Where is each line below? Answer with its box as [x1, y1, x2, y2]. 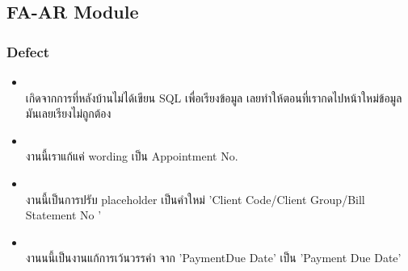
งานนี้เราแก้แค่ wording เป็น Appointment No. [25, 148, 238, 165]
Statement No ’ [25, 206, 102, 223]
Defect [6, 41, 50, 61]
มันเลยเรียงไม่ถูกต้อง [25, 105, 111, 122]
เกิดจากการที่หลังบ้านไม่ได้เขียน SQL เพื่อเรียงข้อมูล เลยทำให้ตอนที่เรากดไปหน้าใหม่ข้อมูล [25, 89, 402, 106]
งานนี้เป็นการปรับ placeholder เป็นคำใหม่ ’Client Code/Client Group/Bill [25, 190, 365, 207]
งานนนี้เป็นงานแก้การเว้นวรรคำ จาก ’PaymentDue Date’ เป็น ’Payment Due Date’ [25, 249, 402, 266]
